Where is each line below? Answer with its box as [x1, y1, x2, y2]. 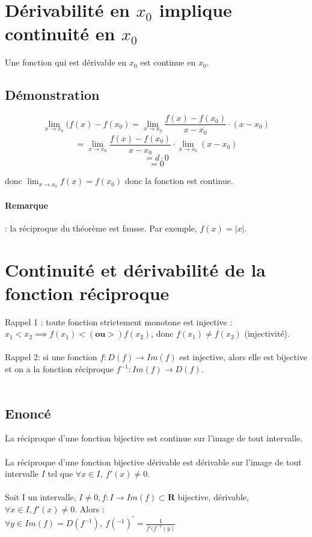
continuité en [5, 21, 115, 46]
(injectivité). [244, 327, 290, 340]
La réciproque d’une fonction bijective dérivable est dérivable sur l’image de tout [5, 455, 302, 468]
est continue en [140, 56, 196, 69]
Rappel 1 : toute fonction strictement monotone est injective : [5, 315, 233, 328]
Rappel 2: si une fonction [5, 351, 97, 363]
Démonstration [5, 85, 100, 104]
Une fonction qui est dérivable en [5, 56, 127, 69]
